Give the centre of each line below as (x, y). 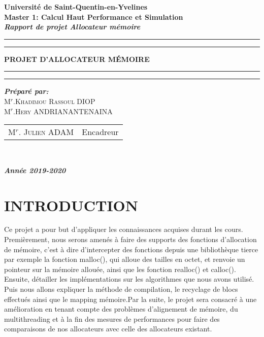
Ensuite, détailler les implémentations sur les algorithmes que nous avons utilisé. (129, 279)
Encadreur (100, 132)
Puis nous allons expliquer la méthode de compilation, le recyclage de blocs (121, 289)
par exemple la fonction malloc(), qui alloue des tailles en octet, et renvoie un (125, 259)
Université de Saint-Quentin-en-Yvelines (76, 7)
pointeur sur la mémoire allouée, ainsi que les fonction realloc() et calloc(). (120, 269)
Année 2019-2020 (35, 170)
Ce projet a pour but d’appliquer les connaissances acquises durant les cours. (124, 229)
